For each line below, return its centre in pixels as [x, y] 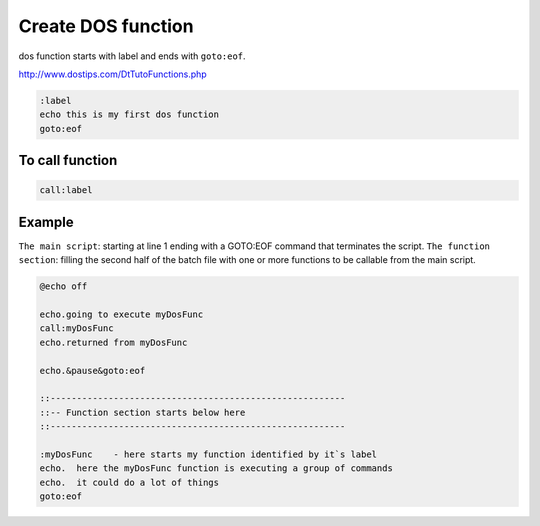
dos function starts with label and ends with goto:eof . [132, 56]
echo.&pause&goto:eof [92, 370]
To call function [68, 160]
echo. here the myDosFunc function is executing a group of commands [216, 468]
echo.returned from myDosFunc [113, 342]
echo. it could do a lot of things [129, 482]
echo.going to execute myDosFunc [121, 314]
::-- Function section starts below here [142, 412]
